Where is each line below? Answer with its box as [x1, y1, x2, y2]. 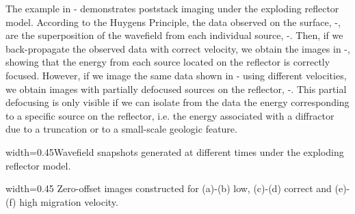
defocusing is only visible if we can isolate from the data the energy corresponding [5, 95, 350, 109]
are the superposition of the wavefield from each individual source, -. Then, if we [5, 28, 343, 42]
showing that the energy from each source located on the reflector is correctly [5, 55, 330, 69]
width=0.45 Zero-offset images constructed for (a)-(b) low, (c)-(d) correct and [5, 181, 332, 196]
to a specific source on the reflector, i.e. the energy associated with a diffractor [5, 108, 334, 122]
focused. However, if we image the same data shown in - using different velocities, [5, 68, 347, 82]
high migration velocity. [19, 194, 118, 209]
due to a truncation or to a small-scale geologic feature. [5, 122, 237, 136]
